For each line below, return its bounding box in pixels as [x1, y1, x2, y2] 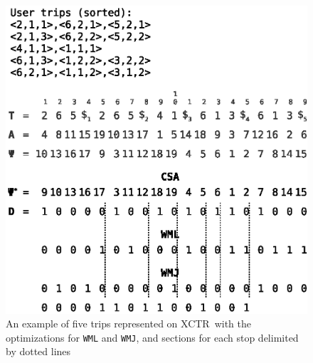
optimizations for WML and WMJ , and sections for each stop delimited [6, 330, 299, 344]
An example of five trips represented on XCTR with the [6, 316, 252, 331]
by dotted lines [6, 344, 71, 359]
